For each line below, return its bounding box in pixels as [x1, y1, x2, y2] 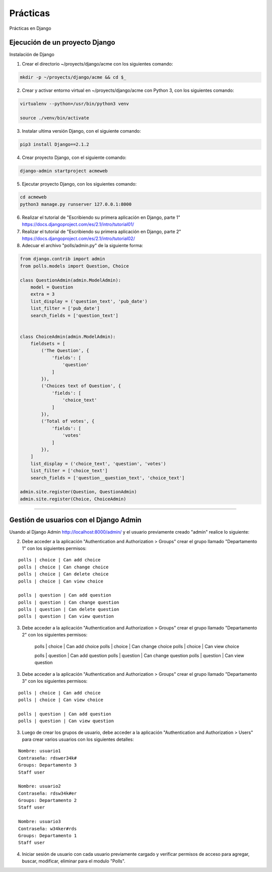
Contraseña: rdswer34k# [18, 755, 77, 761]
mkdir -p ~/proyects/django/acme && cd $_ [20, 74, 126, 80]
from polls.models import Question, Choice [20, 263, 129, 269]
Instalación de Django [9, 51, 55, 57]
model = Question [30, 284, 74, 290]
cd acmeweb [20, 194, 47, 200]
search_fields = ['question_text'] [30, 313, 118, 318]
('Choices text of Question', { [41, 383, 121, 389]
